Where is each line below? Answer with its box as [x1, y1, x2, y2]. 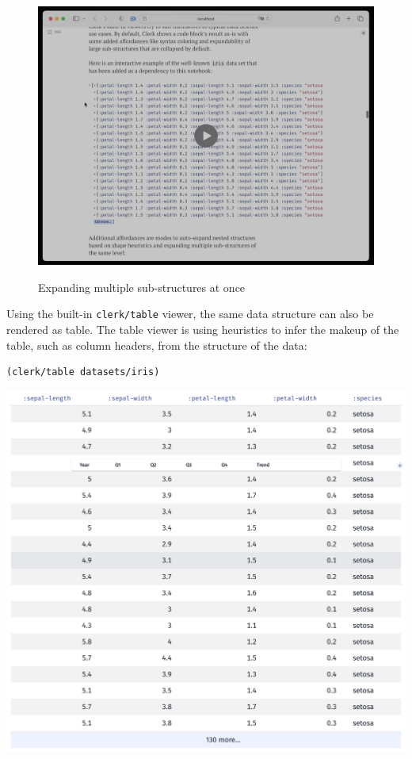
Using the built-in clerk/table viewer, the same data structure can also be [6, 305, 374, 322]
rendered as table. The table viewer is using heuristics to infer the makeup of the [6, 321, 399, 338]
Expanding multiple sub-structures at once [38, 278, 246, 295]
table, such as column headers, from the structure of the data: [6, 336, 307, 353]
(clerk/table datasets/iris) [6, 366, 160, 378]
